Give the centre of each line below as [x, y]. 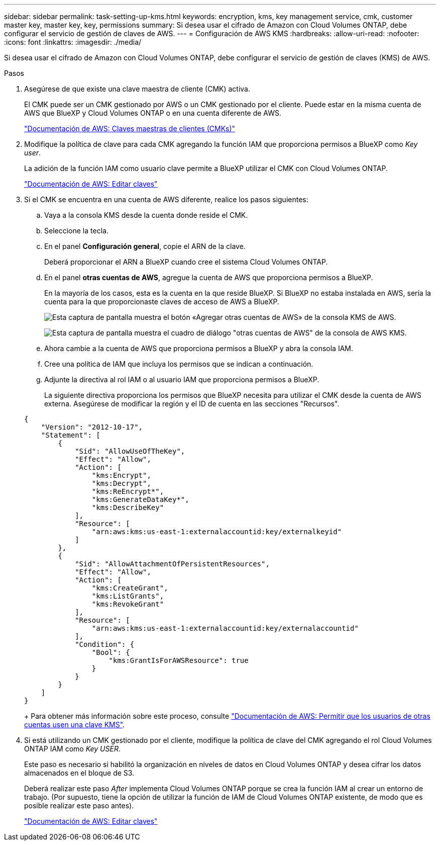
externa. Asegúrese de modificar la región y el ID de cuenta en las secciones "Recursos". [192, 404]
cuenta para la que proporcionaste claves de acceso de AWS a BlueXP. [162, 302]
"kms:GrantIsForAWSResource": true [179, 660]
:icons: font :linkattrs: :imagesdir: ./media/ [73, 42]
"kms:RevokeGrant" [128, 604]
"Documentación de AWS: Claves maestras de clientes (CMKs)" [130, 129]
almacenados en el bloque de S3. [79, 773]
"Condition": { [105, 644]
